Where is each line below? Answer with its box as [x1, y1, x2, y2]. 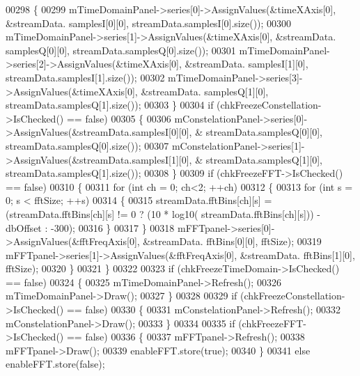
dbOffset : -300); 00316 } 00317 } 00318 [6, 220, 175, 235]
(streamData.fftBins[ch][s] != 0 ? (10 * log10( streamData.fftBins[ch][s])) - [6, 206, 321, 221]
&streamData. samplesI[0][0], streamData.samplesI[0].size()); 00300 [6, 15, 292, 30]
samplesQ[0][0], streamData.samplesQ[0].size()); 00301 [6, 42, 236, 57]
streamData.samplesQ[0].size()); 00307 [6, 138, 169, 152]
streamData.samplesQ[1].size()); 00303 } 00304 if [6, 97, 214, 112]
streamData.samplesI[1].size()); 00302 [6, 70, 165, 84]
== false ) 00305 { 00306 [66, 111, 171, 125]
